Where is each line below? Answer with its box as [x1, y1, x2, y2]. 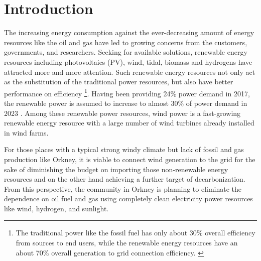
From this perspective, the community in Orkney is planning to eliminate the [4, 183, 242, 194]
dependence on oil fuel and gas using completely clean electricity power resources [4, 193, 253, 204]
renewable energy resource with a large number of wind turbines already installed [4, 117, 254, 128]
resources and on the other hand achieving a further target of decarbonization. [4, 174, 245, 184]
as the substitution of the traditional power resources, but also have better [4, 76, 233, 87]
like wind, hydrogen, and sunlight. [4, 203, 109, 213]
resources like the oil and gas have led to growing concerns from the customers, [4, 37, 247, 47]
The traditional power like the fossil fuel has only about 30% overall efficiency [16, 227, 255, 238]
